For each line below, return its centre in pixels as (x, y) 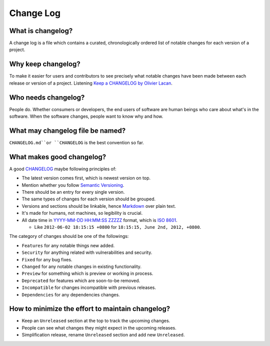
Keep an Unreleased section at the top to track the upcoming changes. (96, 321)
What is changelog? (41, 31)
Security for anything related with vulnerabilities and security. (87, 252)
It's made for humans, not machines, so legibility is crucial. (82, 213)
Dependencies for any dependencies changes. (71, 294)
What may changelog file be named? (67, 130)
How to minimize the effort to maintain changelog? (89, 309)
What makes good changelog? (58, 157)
